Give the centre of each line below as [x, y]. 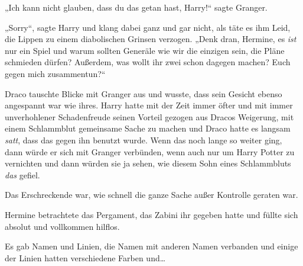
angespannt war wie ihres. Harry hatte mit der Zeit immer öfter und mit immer [149, 105]
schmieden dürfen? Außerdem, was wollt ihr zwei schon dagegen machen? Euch [148, 62]
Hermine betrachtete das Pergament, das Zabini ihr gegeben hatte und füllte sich [151, 214]
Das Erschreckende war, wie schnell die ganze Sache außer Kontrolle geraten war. [151, 195]
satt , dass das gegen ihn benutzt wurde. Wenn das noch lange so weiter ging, [144, 140]
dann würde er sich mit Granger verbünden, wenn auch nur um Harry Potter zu [150, 151]
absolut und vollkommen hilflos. [62, 226]
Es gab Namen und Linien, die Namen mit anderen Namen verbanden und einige [151, 246]
